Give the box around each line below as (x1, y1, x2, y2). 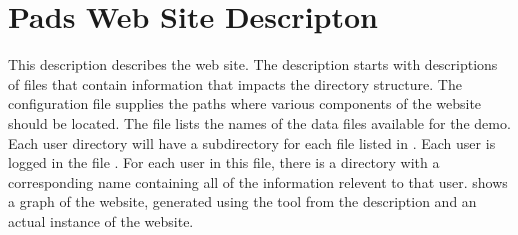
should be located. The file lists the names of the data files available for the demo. (8, 112, 511, 133)
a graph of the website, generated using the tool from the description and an (8, 191, 477, 212)
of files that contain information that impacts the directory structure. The (8, 73, 462, 94)
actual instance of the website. (8, 210, 194, 231)
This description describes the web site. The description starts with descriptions (8, 54, 498, 75)
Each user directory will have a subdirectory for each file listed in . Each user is (8, 132, 496, 153)
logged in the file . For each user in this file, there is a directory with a (8, 152, 440, 173)
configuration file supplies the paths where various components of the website (8, 93, 482, 114)
